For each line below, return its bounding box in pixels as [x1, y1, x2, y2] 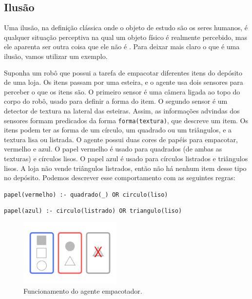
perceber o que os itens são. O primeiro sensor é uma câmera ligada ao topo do [4, 86, 240, 96]
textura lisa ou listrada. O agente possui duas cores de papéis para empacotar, [4, 134, 238, 144]
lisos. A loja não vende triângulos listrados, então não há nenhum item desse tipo [4, 163, 247, 173]
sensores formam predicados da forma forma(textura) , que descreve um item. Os [4, 115, 249, 125]
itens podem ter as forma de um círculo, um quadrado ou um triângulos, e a [4, 125, 232, 135]
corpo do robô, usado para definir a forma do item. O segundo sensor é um [4, 96, 228, 106]
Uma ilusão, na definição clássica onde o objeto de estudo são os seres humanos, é [4, 22, 248, 33]
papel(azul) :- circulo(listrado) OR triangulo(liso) [4, 207, 182, 215]
